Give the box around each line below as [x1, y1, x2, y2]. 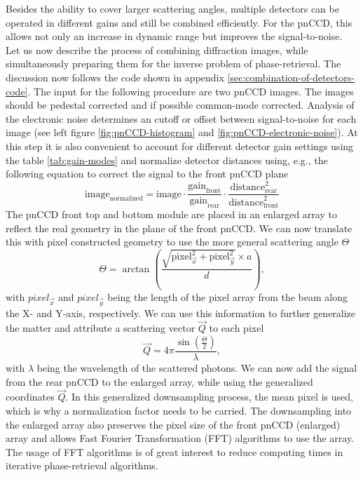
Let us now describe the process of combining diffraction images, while [6, 42, 308, 57]
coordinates [6, 389, 55, 404]
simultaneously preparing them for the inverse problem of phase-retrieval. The [6, 56, 341, 71]
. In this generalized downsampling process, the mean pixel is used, [65, 389, 353, 404]
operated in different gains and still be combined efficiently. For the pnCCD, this [6, 15, 352, 29]
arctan [122, 264, 150, 274]
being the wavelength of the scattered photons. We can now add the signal [36, 361, 357, 375]
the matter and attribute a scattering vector [6, 321, 196, 335]
